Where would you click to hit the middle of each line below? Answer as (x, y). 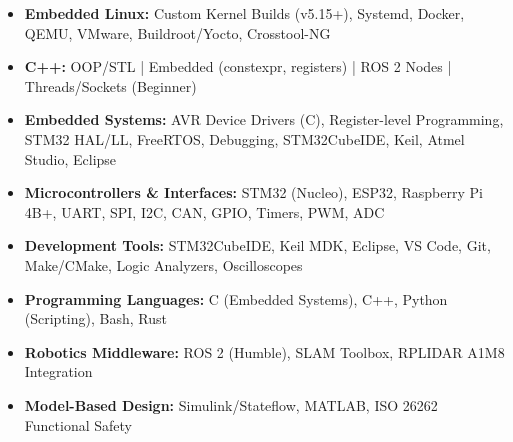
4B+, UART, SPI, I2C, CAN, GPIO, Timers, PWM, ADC (204, 211)
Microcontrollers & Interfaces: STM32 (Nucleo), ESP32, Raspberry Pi (253, 192)
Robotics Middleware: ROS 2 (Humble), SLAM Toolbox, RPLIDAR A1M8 (264, 351)
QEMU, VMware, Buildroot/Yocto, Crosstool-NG (177, 32)
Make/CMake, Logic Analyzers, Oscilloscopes (163, 264)
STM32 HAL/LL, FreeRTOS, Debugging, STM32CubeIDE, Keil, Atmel (244, 138)
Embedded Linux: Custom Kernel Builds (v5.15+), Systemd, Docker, (244, 13)
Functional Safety (78, 424)
